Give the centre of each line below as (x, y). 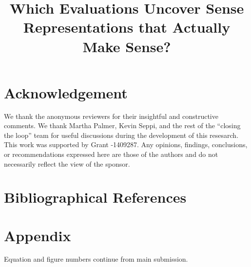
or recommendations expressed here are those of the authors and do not (111, 154)
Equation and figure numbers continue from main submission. (96, 258)
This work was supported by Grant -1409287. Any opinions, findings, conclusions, (126, 144)
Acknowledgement (66, 92)
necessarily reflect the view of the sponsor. (67, 163)
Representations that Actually (127, 27)
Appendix (38, 235)
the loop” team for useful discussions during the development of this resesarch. (121, 135)
